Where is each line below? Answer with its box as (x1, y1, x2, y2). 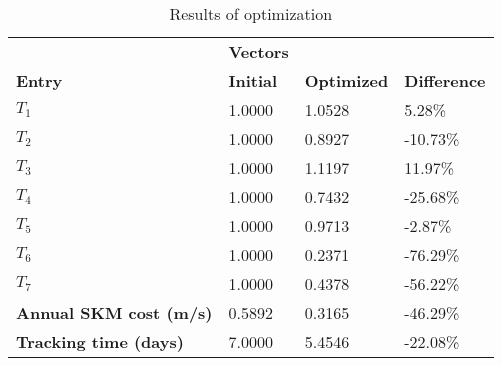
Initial (228, 69, 278, 92)
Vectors (228, 40, 289, 63)
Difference (404, 69, 486, 92)
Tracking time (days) (16, 330, 184, 353)
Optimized (304, 69, 389, 92)
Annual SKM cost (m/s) (16, 301, 213, 324)
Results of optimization (169, 2, 333, 25)
